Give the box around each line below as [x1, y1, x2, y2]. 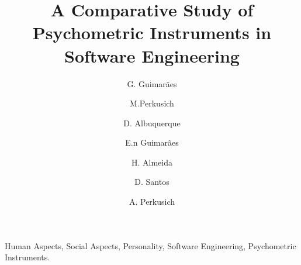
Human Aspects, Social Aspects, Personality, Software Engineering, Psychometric [5, 239, 296, 252]
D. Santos [134, 175, 169, 188]
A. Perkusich [129, 195, 175, 208]
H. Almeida [132, 156, 172, 168]
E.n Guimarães [125, 136, 179, 149]
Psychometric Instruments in [32, 20, 272, 44]
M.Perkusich [130, 97, 174, 109]
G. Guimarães [127, 77, 177, 90]
